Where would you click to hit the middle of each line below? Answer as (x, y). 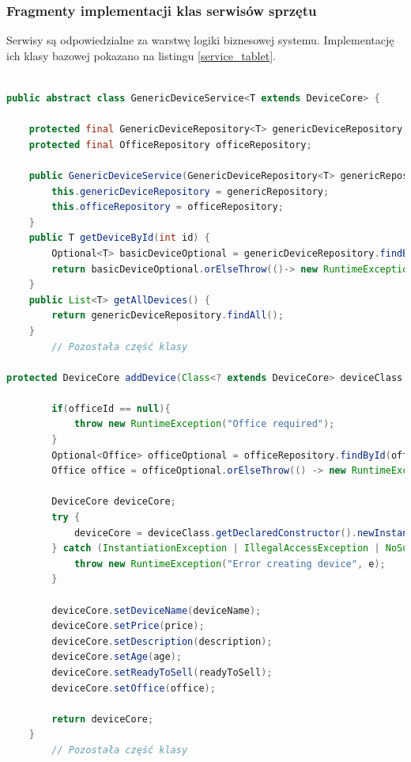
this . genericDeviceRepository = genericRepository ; (190, 191)
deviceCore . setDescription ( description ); (162, 641)
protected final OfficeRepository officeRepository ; (170, 145)
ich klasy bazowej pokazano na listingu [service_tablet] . (141, 55)
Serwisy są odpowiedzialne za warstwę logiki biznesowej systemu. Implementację (200, 40)
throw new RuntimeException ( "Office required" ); (204, 424)
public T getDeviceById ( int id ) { (119, 238)
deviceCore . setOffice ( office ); (134, 688)
